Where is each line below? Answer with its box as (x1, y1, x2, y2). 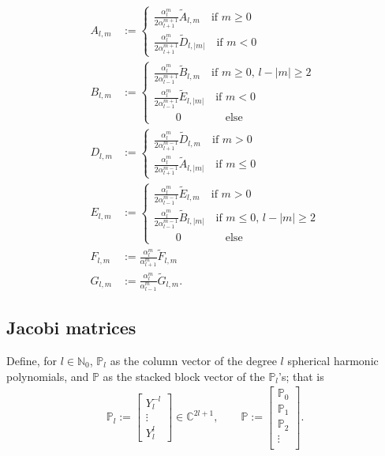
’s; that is (278, 367, 324, 384)
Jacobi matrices (6, 315, 136, 340)
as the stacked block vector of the (103, 367, 265, 384)
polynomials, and (6, 367, 89, 384)
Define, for (6, 352, 58, 368)
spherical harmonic (287, 352, 379, 368)
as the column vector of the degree (110, 352, 277, 368)
